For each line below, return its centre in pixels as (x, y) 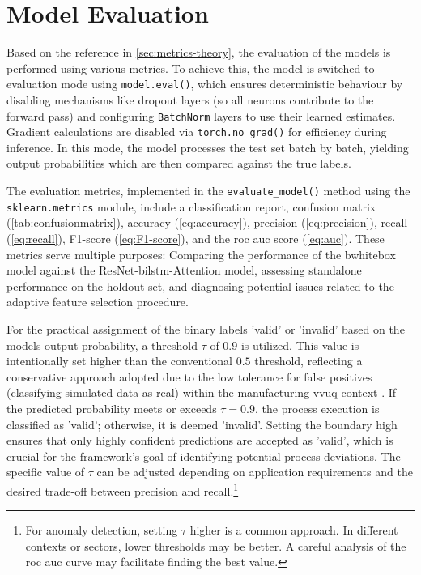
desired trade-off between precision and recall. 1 (123, 489)
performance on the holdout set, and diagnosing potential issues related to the (200, 285)
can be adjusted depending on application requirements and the (255, 472)
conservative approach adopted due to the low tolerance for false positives (189, 376)
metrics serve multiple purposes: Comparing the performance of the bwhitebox (201, 254)
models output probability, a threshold (102, 345)
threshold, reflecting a (308, 361)
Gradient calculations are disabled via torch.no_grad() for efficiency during (197, 132)
